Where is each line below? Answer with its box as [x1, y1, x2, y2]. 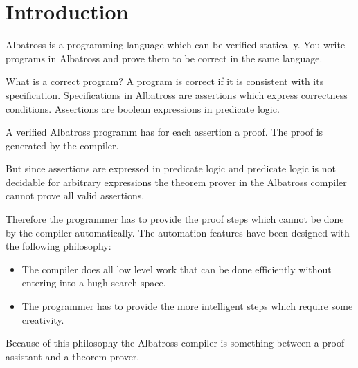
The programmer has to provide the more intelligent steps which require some [21, 299, 353, 313]
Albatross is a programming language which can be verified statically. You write [6, 37, 346, 52]
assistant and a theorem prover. [6, 349, 140, 363]
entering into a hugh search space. [21, 275, 166, 290]
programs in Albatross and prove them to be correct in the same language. [6, 50, 323, 65]
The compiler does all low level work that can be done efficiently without [21, 261, 332, 276]
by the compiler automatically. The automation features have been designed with [6, 225, 350, 239]
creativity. [21, 312, 64, 326]
